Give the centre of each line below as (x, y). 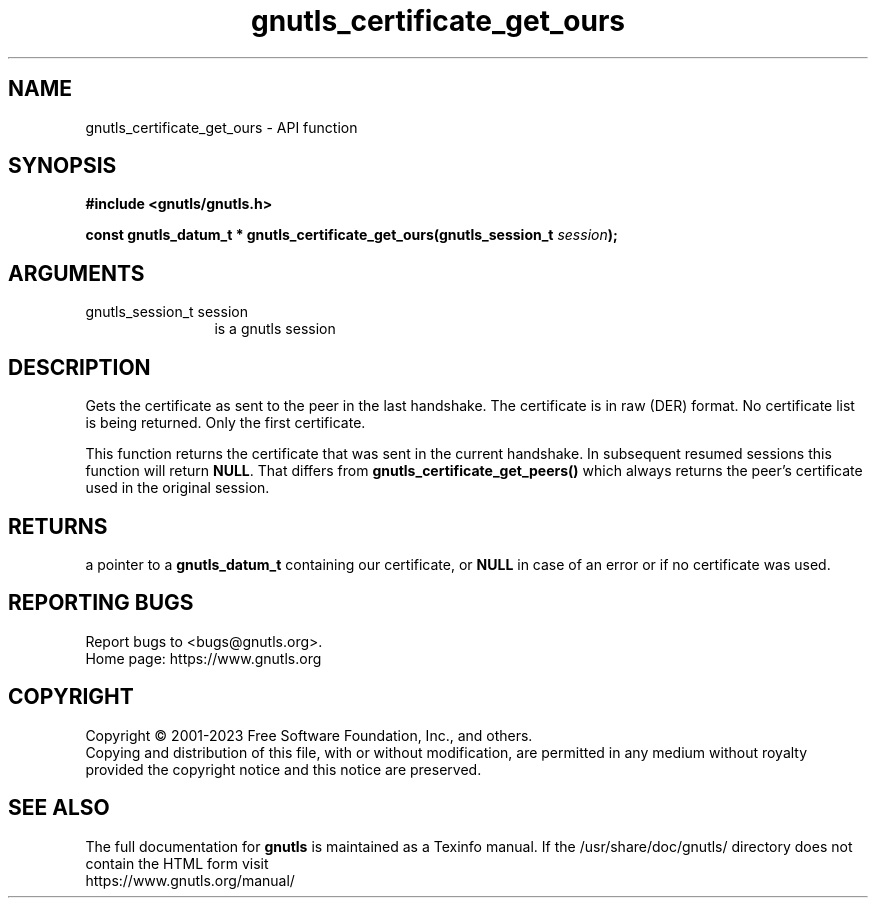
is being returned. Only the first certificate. (225, 423)
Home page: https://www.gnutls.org (203, 658)
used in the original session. (177, 488)
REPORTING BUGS (101, 603)
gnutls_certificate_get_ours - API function (221, 127)
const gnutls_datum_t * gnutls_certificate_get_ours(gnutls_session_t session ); (351, 235)
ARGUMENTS (76, 273)
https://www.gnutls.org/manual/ (190, 880)
